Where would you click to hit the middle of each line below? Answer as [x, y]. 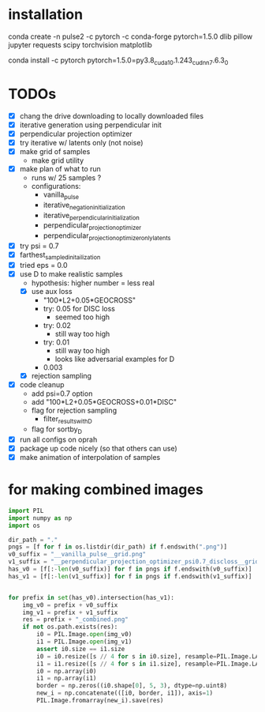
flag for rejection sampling [74, 411]
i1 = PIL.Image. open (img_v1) [84, 642]
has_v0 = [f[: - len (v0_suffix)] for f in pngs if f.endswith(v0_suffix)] [130, 569]
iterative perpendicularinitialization [91, 216]
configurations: [56, 186]
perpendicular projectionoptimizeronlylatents [107, 237]
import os [24, 526]
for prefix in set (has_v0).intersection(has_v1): [91, 597]
